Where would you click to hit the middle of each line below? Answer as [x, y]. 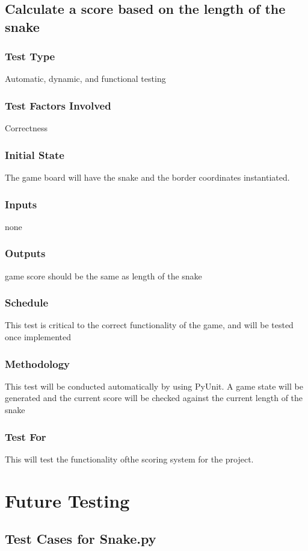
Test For [26, 436]
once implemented [38, 337]
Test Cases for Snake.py [81, 539]
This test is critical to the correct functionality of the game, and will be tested [149, 325]
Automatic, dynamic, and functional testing [85, 79]
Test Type [30, 56]
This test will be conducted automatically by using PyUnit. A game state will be [154, 386]
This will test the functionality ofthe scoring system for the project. [129, 459]
